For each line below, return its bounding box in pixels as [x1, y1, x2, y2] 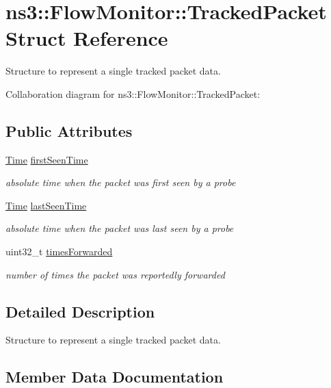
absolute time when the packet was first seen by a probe [5, 175, 236, 190]
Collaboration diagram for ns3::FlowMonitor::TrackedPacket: [5, 86, 261, 101]
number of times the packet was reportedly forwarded [5, 267, 225, 281]
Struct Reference [5, 24, 168, 52]
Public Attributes [5, 120, 133, 141]
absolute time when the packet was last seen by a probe [5, 221, 234, 235]
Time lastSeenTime [5, 198, 87, 212]
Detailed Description [5, 300, 155, 322]
